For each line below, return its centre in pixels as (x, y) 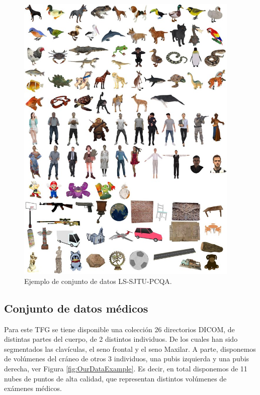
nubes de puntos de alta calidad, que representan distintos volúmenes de (115, 378)
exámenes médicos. (33, 388)
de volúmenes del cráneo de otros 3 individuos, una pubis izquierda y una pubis (127, 359)
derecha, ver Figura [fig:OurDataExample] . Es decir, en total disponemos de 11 (126, 369)
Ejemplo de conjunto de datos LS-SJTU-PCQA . (98, 281)
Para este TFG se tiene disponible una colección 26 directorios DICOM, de (119, 329)
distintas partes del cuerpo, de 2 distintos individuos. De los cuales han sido (121, 339)
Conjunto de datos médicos (76, 308)
